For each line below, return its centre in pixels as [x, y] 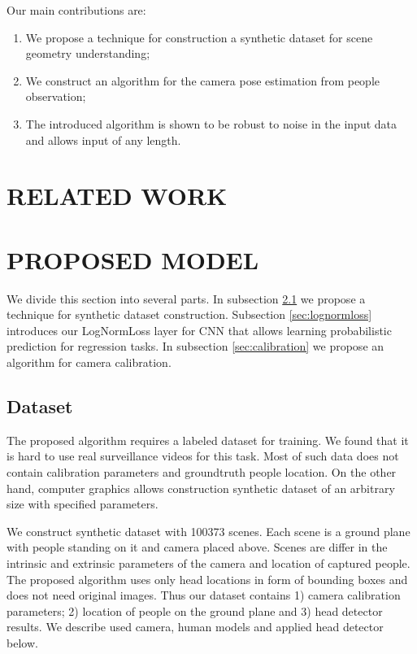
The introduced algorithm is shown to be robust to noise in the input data [211, 123]
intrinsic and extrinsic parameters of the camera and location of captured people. [208, 562]
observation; [56, 96]
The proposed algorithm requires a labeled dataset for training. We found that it [208, 440]
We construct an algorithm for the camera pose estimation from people [202, 80]
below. [22, 642]
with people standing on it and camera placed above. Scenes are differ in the [197, 547]
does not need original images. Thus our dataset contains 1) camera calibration [204, 595]
